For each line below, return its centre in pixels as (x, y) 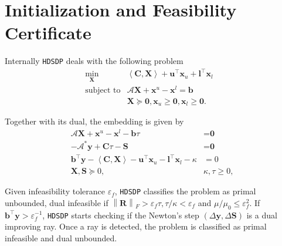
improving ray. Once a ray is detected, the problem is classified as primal (136, 226)
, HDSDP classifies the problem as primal (185, 191)
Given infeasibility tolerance (55, 191)
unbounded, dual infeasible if (57, 202)
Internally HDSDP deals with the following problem (94, 61)
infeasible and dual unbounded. (61, 237)
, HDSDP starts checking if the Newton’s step (121, 215)
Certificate (48, 33)
